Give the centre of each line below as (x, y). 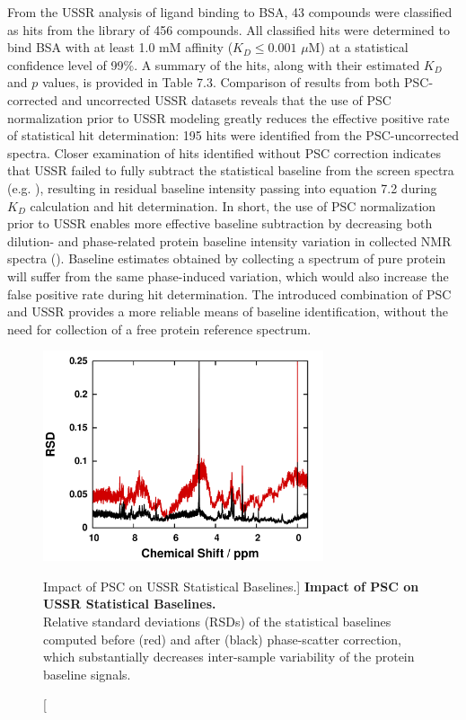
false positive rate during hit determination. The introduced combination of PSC (229, 293)
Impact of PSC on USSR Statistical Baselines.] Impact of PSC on (231, 586)
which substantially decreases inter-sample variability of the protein (229, 657)
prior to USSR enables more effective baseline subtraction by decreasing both (220, 223)
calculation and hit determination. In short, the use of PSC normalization (233, 205)
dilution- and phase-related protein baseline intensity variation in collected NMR (229, 240)
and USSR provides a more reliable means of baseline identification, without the (228, 311)
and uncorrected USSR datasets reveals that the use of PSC (226, 99)
